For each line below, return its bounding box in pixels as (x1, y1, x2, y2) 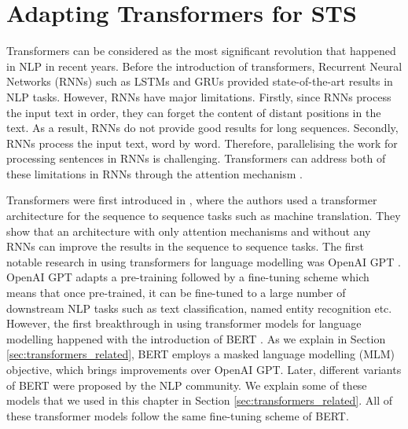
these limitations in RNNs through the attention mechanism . (6, 165, 303, 181)
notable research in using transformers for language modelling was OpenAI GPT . (6, 253, 401, 269)
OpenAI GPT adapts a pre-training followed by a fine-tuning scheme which (6, 269, 369, 285)
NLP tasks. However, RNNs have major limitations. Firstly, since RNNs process (6, 88, 391, 104)
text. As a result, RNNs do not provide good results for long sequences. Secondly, (6, 119, 399, 136)
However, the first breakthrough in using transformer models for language (6, 315, 362, 332)
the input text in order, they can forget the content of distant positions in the (6, 104, 381, 120)
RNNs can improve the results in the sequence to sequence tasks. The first (6, 238, 365, 255)
